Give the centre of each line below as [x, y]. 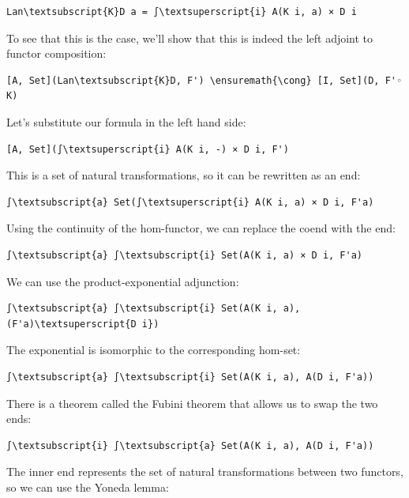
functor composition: [56, 53]
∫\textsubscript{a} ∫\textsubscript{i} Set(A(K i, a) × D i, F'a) [185, 255]
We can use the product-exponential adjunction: [123, 281]
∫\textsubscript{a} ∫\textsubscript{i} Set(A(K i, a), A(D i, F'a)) [190, 377]
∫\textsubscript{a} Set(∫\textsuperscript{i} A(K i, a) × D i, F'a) [190, 202]
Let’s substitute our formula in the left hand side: [126, 121]
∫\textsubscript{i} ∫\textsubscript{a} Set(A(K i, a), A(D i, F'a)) [190, 445]
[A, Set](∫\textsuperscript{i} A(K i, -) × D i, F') [148, 149]
